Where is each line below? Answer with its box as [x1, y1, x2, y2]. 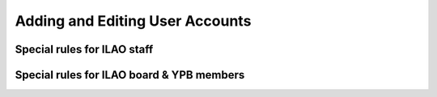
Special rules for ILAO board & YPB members [15, 68, 245, 82]
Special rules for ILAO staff [15, 42, 154, 56]
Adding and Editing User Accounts [15, 12, 252, 30]
